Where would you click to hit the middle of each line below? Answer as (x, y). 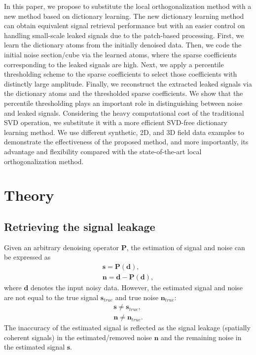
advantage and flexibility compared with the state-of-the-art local (103, 151)
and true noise (137, 297)
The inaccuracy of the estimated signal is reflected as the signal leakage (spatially (127, 328)
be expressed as (27, 257)
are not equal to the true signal (51, 297)
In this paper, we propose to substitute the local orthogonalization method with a (128, 6)
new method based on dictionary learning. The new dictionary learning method (124, 16)
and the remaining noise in (201, 337)
